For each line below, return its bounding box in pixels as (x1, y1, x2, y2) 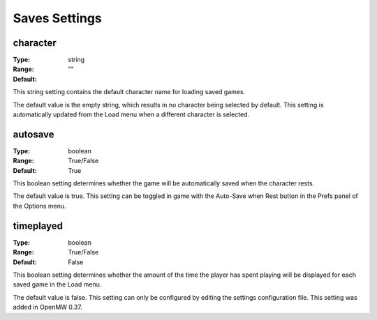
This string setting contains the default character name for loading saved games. (13, 88, 246, 96)
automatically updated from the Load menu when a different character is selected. (13, 110, 250, 119)
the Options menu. (13, 201, 66, 210)
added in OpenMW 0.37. (13, 303, 83, 312)
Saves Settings (13, 10, 102, 26)
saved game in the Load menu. (13, 280, 102, 289)
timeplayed (13, 220, 63, 231)
